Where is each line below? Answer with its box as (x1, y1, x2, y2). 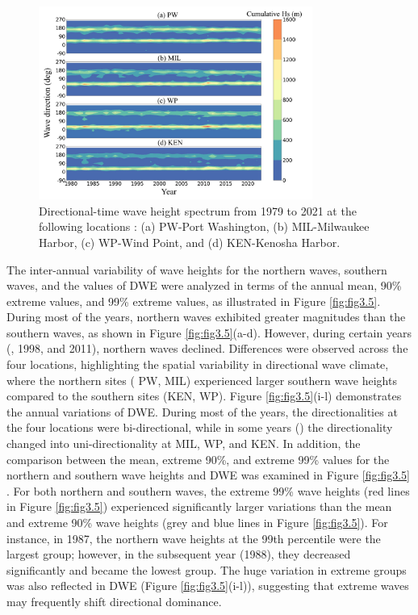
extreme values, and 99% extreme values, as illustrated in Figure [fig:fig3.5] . (6, 292, 381, 309)
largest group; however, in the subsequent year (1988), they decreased (6, 546, 351, 563)
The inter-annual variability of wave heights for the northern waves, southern (6, 261, 387, 278)
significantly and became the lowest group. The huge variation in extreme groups (6, 561, 407, 578)
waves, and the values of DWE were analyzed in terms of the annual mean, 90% (6, 277, 402, 294)
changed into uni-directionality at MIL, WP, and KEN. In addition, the (6, 435, 361, 452)
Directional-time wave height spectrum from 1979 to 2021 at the (39, 202, 357, 219)
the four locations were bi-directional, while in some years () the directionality (6, 419, 393, 436)
